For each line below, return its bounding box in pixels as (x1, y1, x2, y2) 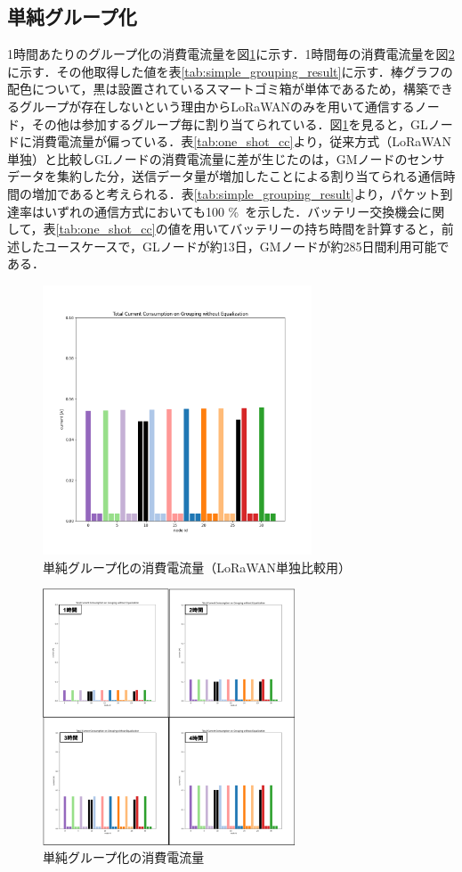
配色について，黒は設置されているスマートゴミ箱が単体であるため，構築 (7, 79, 428, 98)
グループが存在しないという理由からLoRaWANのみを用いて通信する (19, 96, 415, 115)
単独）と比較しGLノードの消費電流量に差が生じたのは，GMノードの (7, 149, 408, 168)
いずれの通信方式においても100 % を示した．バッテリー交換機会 (44, 202, 420, 220)
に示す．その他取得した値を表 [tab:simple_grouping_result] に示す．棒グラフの (7, 62, 453, 80)
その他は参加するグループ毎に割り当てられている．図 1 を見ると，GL (31, 114, 428, 133)
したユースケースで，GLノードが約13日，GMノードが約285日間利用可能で (19, 236, 450, 255)
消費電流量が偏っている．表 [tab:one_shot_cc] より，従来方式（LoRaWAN (31, 132, 452, 151)
